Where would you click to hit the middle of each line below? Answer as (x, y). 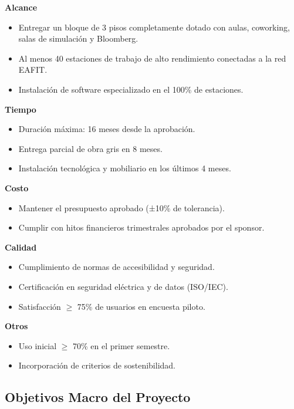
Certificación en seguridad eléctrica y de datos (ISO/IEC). (123, 286)
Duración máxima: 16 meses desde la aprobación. (107, 129)
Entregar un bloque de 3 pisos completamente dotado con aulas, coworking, (154, 27)
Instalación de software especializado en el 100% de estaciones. (131, 89)
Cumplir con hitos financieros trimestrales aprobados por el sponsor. (141, 227)
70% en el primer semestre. (121, 345)
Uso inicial (38, 345)
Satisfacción (40, 306)
